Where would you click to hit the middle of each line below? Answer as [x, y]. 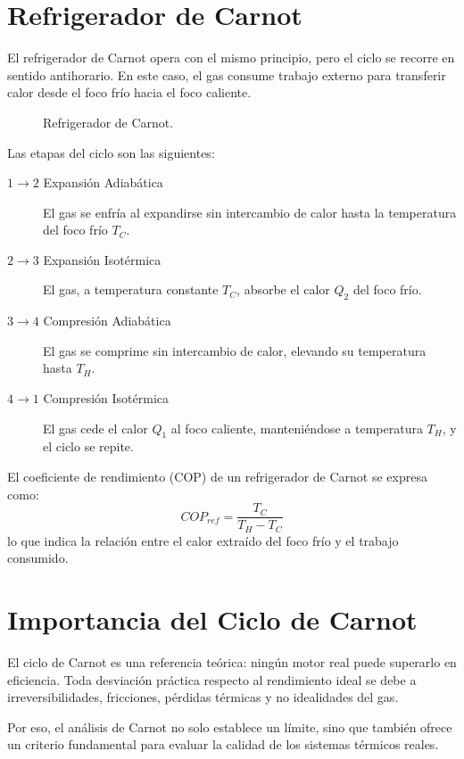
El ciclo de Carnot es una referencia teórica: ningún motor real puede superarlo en [232, 662]
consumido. [38, 558]
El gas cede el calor [95, 428]
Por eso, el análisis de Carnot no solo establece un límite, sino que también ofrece [230, 726]
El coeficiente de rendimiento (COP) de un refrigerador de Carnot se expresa [217, 477]
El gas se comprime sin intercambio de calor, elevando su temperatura [235, 350]
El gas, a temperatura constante [131, 289]
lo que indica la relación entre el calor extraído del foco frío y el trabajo [203, 540]
